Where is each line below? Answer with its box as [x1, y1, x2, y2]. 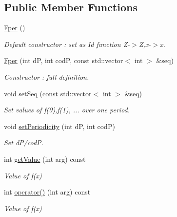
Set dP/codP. [4, 137, 43, 148]
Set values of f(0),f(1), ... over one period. [4, 105, 130, 115]
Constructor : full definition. [4, 71, 89, 82]
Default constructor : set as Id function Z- [4, 39, 130, 49]
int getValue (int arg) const [4, 153, 86, 164]
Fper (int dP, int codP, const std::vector [4, 55, 123, 65]
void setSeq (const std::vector [4, 88, 92, 98]
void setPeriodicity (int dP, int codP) [4, 121, 115, 131]
